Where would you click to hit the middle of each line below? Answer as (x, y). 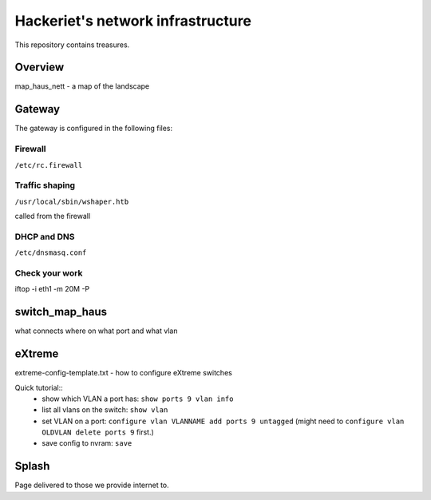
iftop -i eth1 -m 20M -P (52, 289)
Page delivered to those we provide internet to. (92, 485)
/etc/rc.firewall (49, 165)
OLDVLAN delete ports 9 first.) (98, 432)
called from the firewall (53, 216)
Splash (32, 466)
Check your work (49, 273)
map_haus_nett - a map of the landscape (82, 86)
